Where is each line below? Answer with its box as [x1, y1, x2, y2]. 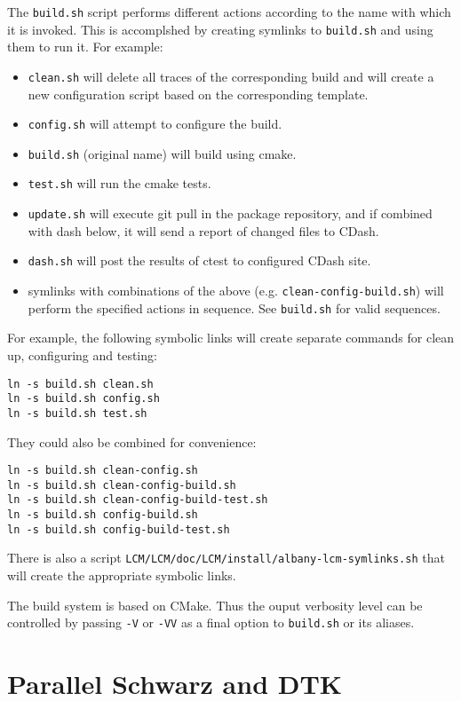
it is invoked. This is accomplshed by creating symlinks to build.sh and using [7, 20, 433, 38]
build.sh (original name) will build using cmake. [28, 144, 297, 162]
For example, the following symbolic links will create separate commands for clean [7, 328, 455, 347]
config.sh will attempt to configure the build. [28, 114, 282, 133]
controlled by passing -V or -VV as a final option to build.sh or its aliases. [7, 613, 415, 632]
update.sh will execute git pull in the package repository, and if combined [28, 204, 433, 223]
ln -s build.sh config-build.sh [7, 508, 198, 522]
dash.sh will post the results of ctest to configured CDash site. [28, 251, 371, 270]
